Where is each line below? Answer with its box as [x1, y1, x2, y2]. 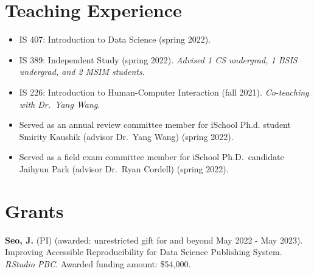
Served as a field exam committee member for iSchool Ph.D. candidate [19, 150, 284, 163]
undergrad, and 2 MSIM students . [19, 65, 145, 78]
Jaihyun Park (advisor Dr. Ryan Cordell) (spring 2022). [19, 162, 229, 175]
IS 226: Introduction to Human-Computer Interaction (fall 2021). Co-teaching [19, 85, 309, 98]
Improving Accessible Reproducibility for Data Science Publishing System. [5, 245, 282, 258]
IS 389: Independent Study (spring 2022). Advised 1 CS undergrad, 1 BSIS [19, 53, 298, 66]
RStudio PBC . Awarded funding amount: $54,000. [5, 257, 191, 270]
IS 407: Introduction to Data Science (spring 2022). [19, 33, 211, 46]
